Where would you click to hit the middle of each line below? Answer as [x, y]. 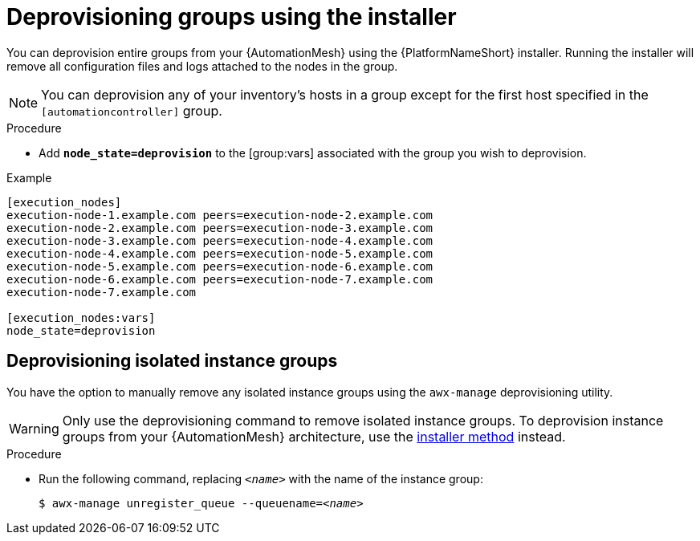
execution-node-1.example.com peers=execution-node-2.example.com [220, 215]
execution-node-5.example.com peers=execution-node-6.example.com [220, 266]
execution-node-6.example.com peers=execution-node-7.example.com [220, 279]
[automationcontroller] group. [132, 110]
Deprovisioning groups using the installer [232, 17]
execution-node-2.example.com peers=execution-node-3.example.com [220, 228]
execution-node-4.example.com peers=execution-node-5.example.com [220, 253]
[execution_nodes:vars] [81, 317]
